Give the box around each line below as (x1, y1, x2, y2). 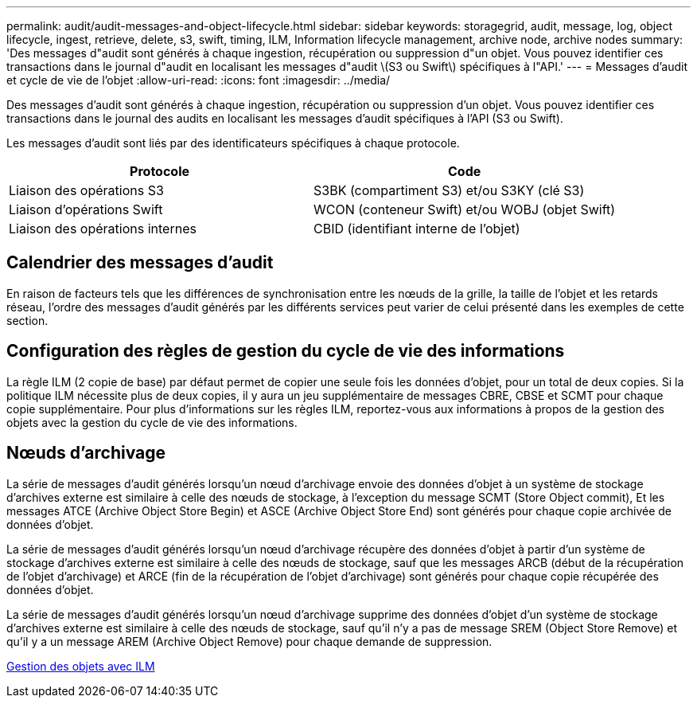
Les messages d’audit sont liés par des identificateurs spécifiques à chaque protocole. (6, 136, 460, 150)
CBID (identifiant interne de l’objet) (313, 221, 520, 237)
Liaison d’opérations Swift (9, 201, 163, 217)
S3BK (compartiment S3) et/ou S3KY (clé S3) (313, 182, 585, 198)
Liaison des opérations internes (9, 221, 197, 237)
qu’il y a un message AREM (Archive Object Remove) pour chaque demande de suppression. (6, 634, 493, 648)
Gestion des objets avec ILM (6, 659, 155, 673)
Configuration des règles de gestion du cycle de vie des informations (6, 341, 565, 362)
